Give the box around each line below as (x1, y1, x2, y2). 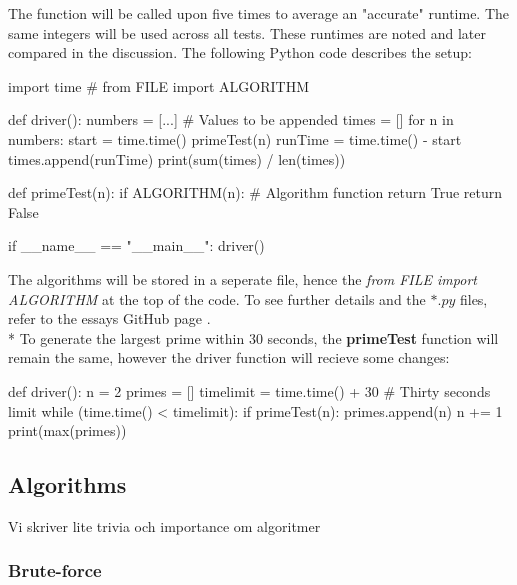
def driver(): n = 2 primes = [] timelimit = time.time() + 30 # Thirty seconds (8, 380, 491, 401)
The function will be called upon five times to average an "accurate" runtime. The (8, 3, 510, 23)
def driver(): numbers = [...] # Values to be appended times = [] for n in (8, 109, 454, 130)
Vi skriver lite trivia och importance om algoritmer (8, 515, 321, 536)
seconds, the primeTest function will (267, 327, 499, 348)
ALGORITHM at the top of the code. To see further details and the (8, 288, 426, 309)
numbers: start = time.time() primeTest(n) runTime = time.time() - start (8, 128, 462, 149)
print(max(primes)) (8, 420, 127, 441)
